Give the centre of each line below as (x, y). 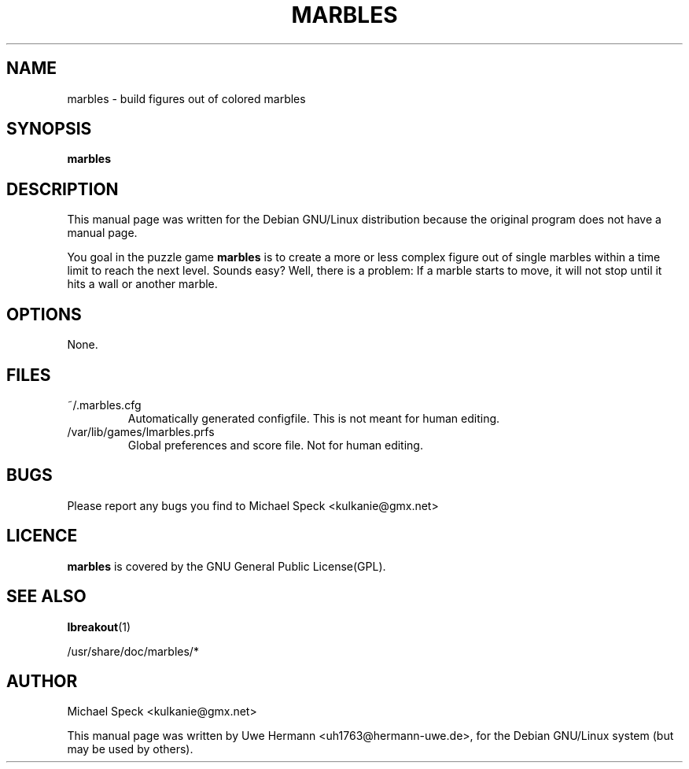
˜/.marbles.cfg (104, 405)
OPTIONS (44, 314)
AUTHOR (42, 681)
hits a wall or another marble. (142, 284)
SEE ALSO (46, 597)
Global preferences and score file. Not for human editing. (275, 445)
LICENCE (42, 536)
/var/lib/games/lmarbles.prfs (141, 431)
